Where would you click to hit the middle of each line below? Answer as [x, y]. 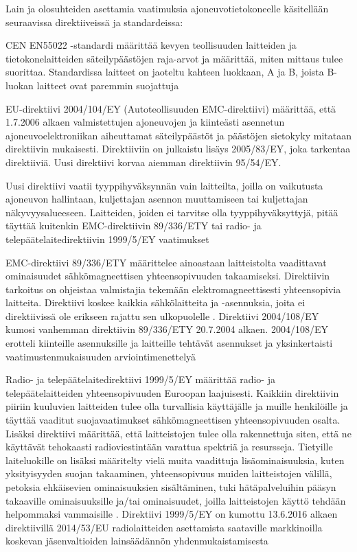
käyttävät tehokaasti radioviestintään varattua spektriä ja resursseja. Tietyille [169, 447]
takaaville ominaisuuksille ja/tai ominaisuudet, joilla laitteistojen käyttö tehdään [176, 500]
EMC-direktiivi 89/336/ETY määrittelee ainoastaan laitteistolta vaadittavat [166, 262]
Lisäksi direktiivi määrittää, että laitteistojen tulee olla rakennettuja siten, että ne [178, 433]
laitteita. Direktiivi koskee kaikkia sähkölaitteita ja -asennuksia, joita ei [156, 302]
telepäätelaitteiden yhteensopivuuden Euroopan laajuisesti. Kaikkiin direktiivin [172, 392]
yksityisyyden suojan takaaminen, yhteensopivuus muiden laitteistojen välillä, [169, 473]
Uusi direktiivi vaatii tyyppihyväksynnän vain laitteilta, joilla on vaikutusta [164, 185]
